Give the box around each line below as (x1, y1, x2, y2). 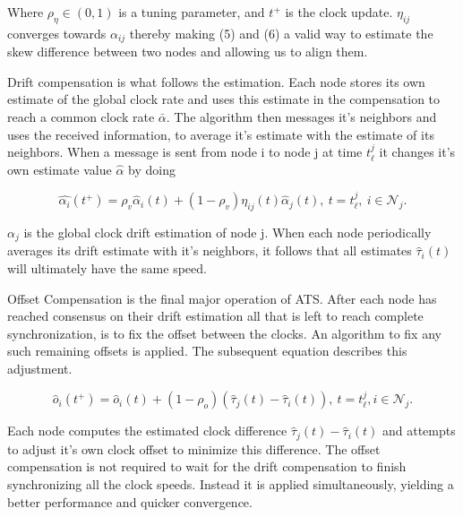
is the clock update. (285, 3, 393, 21)
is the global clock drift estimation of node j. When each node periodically (23, 223, 432, 242)
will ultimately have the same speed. (7, 259, 207, 278)
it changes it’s (379, 142, 456, 161)
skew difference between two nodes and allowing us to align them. (7, 42, 368, 61)
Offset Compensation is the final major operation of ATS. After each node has (7, 289, 437, 307)
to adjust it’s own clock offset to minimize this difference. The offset (7, 439, 381, 458)
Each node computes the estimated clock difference (7, 421, 287, 440)
